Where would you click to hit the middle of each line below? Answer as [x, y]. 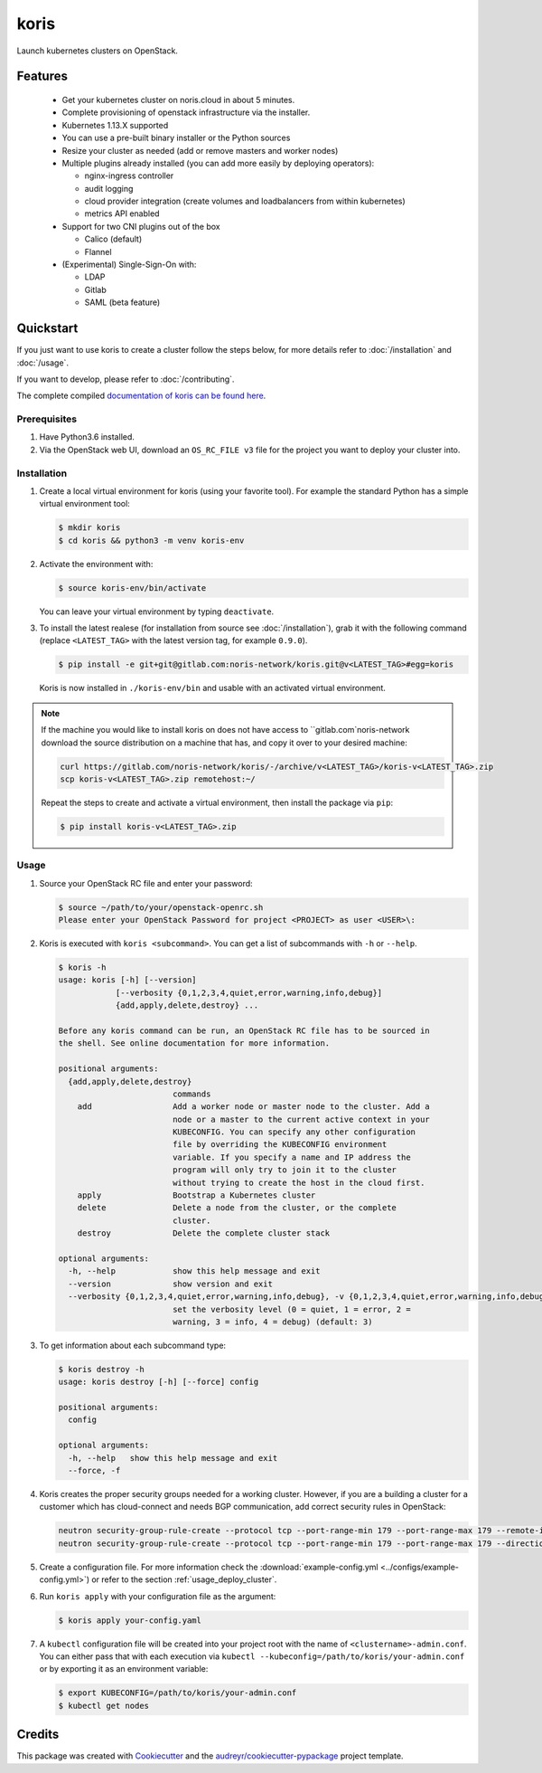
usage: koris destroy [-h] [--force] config [159, 1382]
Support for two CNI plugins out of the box [141, 226]
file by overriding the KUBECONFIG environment [280, 1145]
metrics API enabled [122, 213]
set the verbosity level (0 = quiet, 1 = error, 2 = [291, 1309]
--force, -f [94, 1471]
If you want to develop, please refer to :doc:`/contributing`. [126, 379]
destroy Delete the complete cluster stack [204, 1233]
